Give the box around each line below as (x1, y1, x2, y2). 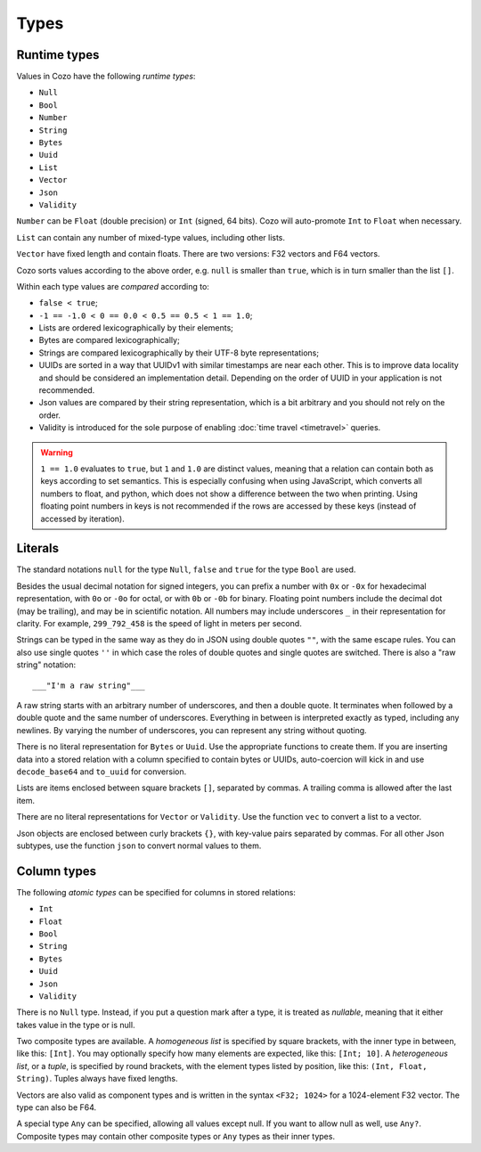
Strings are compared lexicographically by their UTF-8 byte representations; (38, 347, 320, 358)
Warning (40, 446, 73, 458)
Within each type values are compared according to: (16, 281, 209, 291)
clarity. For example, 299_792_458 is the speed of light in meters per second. (16, 618, 302, 629)
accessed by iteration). (40, 513, 125, 524)
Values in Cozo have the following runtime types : (16, 71, 196, 82)
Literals (16, 541, 60, 556)
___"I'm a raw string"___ (32, 680, 146, 690)
